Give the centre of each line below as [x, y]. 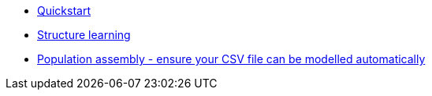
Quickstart [64, 11]
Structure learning [84, 35]
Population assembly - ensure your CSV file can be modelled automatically [231, 59]
